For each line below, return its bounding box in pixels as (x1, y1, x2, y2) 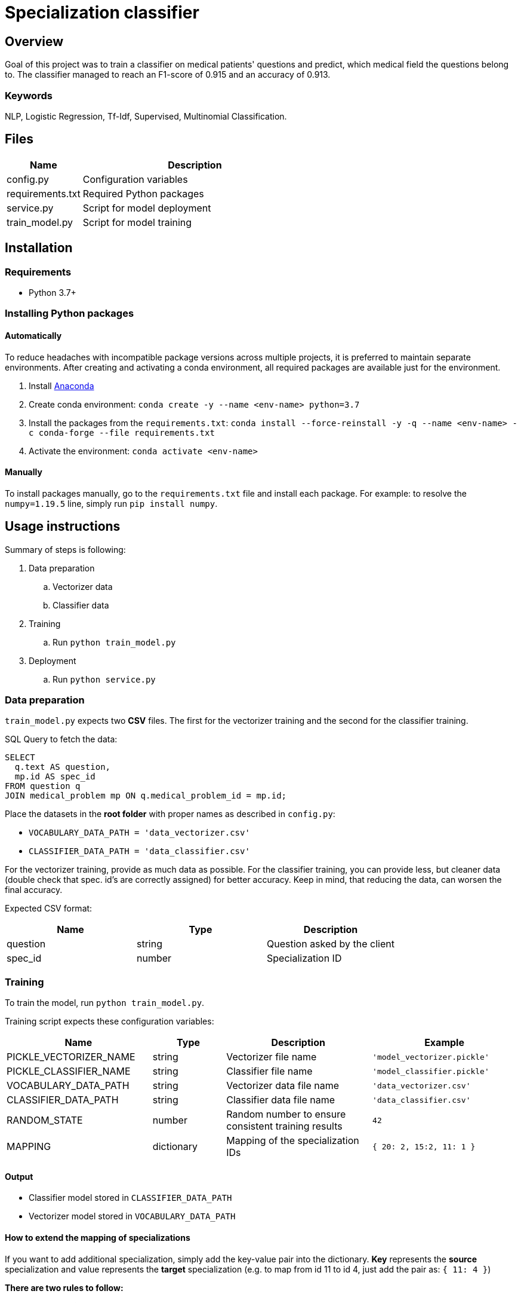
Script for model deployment (82, 201, 211, 214)
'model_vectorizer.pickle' (372, 1052, 489, 1062)
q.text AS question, (14, 762, 111, 772)
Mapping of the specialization (226, 1134, 359, 1147)
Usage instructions (5, 519, 121, 534)
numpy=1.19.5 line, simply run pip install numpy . (5, 498, 218, 509)
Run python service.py (53, 674, 156, 684)
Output (5, 1171, 33, 1182)
